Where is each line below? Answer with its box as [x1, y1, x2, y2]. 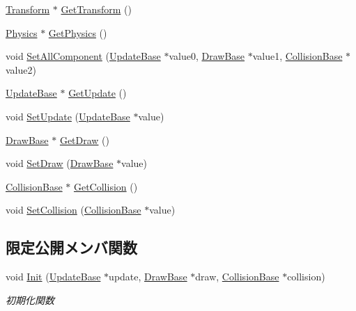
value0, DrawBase [169, 49, 245, 63]
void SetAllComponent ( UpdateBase [6, 49, 161, 63]
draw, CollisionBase [195, 269, 279, 284]
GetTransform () [61, 2, 132, 16]
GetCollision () [73, 179, 138, 193]
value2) [6, 62, 36, 77]
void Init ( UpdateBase [6, 269, 101, 284]
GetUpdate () [68, 86, 127, 100]
